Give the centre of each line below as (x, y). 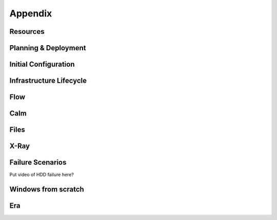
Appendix (31, 13)
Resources (27, 32)
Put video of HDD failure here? (42, 175)
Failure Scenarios (38, 162)
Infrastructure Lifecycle (48, 81)
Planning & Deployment (48, 48)
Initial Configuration (42, 64)
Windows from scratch (47, 189)
